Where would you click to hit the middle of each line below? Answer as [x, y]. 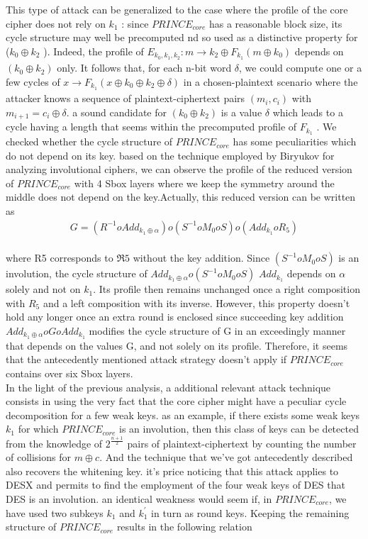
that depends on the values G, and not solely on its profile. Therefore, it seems [177, 345]
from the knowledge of [54, 443]
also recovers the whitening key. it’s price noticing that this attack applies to [172, 471]
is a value [241, 112]
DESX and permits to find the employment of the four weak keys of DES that [175, 485]
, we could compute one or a [301, 68]
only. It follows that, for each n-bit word [144, 68]
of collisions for [38, 457]
